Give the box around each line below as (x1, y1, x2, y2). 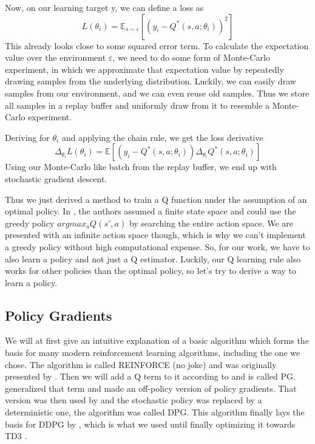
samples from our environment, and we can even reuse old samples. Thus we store (5, 86, 310, 99)
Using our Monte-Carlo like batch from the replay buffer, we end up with (5, 160, 277, 173)
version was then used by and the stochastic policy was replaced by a (5, 394, 262, 406)
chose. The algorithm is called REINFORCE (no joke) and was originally (5, 358, 277, 371)
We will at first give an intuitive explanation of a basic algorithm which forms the (5, 334, 309, 347)
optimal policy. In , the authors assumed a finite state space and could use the (5, 205, 296, 217)
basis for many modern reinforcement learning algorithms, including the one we (5, 346, 300, 359)
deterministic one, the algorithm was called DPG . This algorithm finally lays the (5, 406, 305, 418)
